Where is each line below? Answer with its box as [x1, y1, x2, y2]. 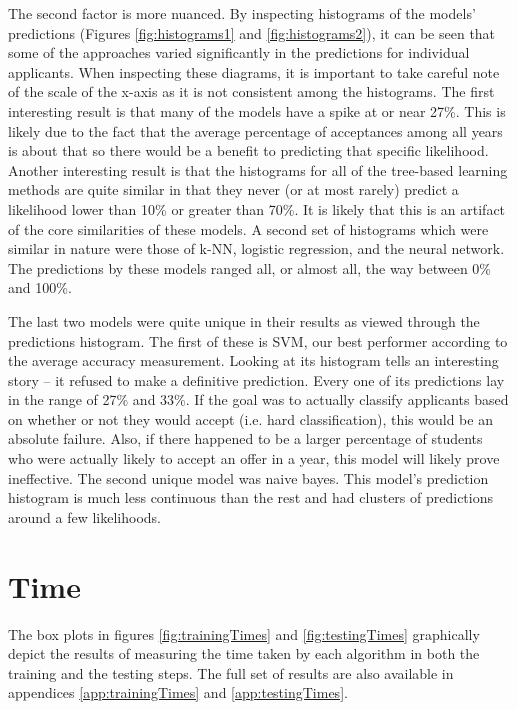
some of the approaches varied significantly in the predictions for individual [8, 42, 470, 63]
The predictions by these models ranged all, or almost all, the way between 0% [8, 257, 491, 278]
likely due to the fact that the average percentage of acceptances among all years [8, 120, 503, 141]
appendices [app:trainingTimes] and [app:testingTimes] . [8, 682, 348, 703]
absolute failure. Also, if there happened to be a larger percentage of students [8, 428, 483, 449]
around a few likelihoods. [8, 506, 161, 527]
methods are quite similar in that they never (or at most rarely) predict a [8, 179, 459, 200]
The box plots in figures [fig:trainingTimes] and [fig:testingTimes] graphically [8, 623, 480, 644]
